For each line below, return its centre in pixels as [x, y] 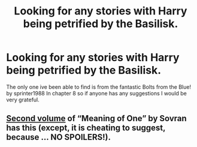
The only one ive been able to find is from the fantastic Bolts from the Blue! [99, 87]
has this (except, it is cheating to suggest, [86, 128]
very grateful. [23, 100]
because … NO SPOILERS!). [58, 137]
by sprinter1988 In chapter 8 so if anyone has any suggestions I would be [97, 93]
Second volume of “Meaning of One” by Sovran [96, 118]
